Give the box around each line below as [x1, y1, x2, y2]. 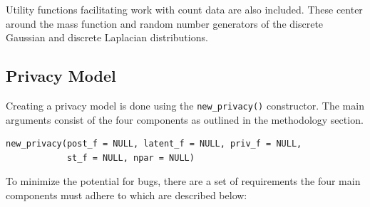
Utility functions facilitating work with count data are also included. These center [6, 2, 363, 16]
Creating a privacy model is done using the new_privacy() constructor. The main [6, 97, 364, 112]
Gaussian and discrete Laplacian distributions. [6, 30, 208, 45]
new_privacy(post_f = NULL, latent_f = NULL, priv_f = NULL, [6, 139, 302, 149]
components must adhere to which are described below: [6, 188, 247, 203]
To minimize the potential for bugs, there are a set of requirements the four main [6, 174, 361, 189]
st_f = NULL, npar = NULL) [66, 152, 195, 163]
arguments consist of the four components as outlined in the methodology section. [6, 112, 364, 127]
